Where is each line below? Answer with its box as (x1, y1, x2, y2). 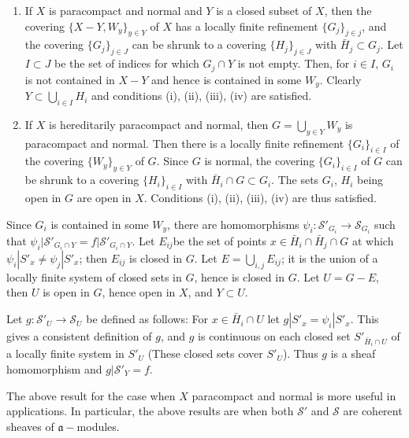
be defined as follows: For (86, 311, 209, 327)
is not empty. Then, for (237, 55, 350, 72)
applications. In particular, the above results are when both (6, 403, 294, 419)
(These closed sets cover (147, 345, 263, 362)
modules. (76, 418, 120, 434)
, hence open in (102, 284, 176, 300)
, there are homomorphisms (167, 215, 299, 232)
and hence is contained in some (151, 71, 302, 87)
